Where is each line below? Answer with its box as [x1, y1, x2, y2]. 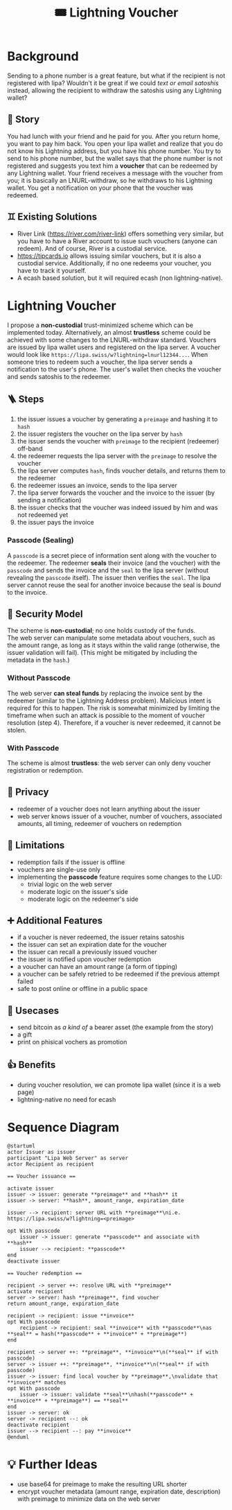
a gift [17, 1030, 33, 1039]
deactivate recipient [7, 1421, 70, 1429]
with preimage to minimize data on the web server [17, 1494, 161, 1503]
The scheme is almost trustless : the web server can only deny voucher [7, 759, 211, 767]
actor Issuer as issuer [7, 1149, 76, 1156]
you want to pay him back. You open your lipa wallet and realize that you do [7, 139, 223, 148]
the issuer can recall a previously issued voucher [17, 948, 157, 956]
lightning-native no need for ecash [17, 1096, 116, 1104]
